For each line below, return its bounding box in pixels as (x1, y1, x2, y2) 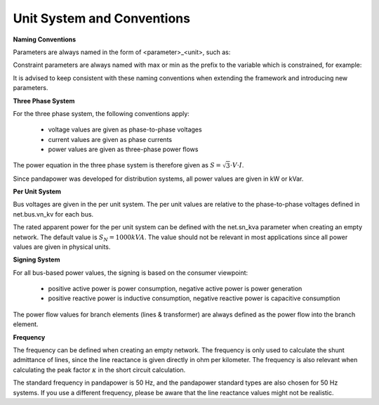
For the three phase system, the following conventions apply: (13, 109, 189, 117)
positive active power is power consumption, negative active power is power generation (48, 285, 302, 293)
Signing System (13, 255, 60, 264)
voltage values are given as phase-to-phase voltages (48, 125, 203, 134)
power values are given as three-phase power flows (48, 145, 199, 154)
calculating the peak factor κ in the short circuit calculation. (13, 366, 186, 374)
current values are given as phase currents (48, 135, 172, 143)
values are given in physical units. (13, 243, 111, 251)
